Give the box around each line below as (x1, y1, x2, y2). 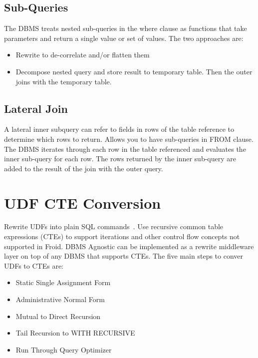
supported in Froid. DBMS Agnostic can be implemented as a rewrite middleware (4, 241, 254, 251)
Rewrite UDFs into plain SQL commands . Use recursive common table (4, 221, 224, 232)
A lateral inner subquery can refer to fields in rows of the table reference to (4, 124, 234, 134)
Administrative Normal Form (15, 294, 105, 305)
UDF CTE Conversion (4, 192, 161, 213)
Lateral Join (4, 100, 68, 116)
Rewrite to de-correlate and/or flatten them (15, 49, 150, 60)
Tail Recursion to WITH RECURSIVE (15, 328, 135, 338)
